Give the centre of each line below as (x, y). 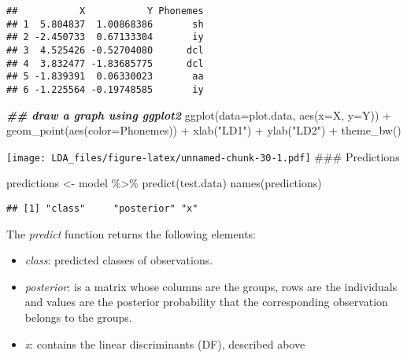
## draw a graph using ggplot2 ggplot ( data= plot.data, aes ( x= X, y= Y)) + (199, 114)
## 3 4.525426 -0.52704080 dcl (105, 50)
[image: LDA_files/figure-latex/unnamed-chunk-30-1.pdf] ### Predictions (203, 156)
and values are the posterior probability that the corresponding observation (206, 302)
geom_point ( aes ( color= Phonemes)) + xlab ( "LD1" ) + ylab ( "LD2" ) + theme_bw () (204, 130)
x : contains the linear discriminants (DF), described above (165, 343)
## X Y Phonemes (105, 11)
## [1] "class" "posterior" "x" (102, 209)
